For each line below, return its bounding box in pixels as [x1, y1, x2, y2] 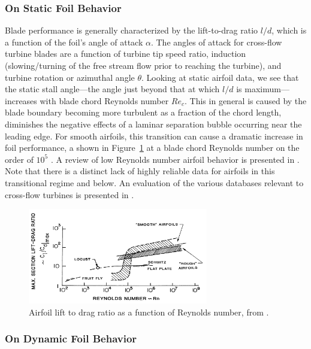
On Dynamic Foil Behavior [5, 331, 137, 346]
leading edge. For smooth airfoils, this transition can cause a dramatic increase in [5, 129, 303, 142]
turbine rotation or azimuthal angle [5, 71, 135, 83]
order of [5, 153, 34, 165]
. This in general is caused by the [185, 94, 307, 107]
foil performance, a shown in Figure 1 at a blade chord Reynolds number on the [5, 141, 300, 154]
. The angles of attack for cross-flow [150, 35, 282, 48]
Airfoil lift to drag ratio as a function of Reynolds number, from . [29, 305, 269, 318]
